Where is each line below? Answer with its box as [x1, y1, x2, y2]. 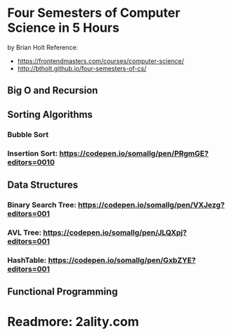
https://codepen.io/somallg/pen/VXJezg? [77, 200, 225, 209]
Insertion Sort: [7, 148, 58, 158]
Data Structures [7, 179, 79, 190]
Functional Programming [7, 286, 118, 298]
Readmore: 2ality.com [7, 314, 139, 330]
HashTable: [7, 255, 47, 265]
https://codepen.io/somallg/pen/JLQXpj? [43, 227, 188, 237]
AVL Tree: [7, 227, 42, 237]
